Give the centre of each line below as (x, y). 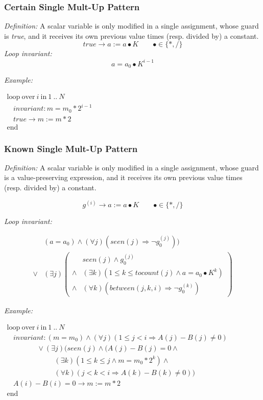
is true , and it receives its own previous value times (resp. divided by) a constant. (131, 35)
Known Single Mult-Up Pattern (71, 148)
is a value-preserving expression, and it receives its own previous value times (123, 177)
